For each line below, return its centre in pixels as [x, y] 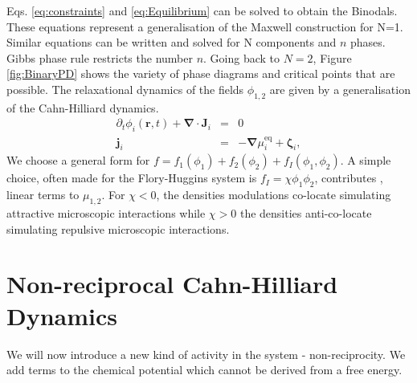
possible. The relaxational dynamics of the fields [125, 89]
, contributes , [349, 178]
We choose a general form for [78, 160]
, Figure [332, 57]
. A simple [366, 160]
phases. [368, 42]
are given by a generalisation [340, 89]
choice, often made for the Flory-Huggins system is [132, 178]
